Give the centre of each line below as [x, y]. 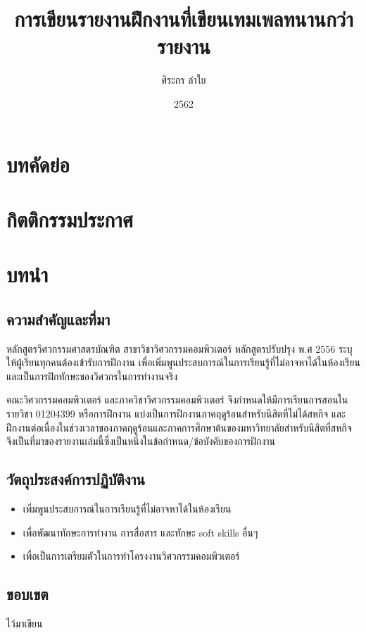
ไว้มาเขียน [25, 623]
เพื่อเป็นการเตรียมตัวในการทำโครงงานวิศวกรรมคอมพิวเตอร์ [131, 556]
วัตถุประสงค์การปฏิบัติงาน [76, 479]
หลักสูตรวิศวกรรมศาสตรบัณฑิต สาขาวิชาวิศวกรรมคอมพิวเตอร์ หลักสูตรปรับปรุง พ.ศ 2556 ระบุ [179, 348]
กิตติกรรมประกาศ [70, 219]
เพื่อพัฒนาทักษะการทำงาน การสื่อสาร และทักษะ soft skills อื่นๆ [140, 532]
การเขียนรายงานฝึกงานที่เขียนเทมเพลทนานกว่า [184, 19]
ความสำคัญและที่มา [58, 319]
